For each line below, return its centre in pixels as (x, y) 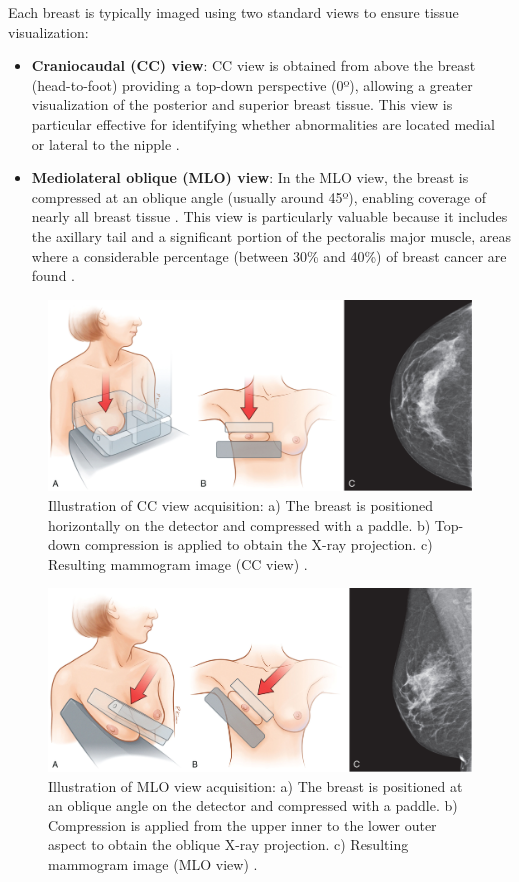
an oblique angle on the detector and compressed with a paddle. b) (253, 805)
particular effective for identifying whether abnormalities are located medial (263, 123)
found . (53, 275)
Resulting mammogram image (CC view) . (178, 563)
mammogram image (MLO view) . (153, 863)
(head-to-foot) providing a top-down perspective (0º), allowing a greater (252, 84)
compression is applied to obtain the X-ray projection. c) (258, 544)
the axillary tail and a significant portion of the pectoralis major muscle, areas (271, 235)
